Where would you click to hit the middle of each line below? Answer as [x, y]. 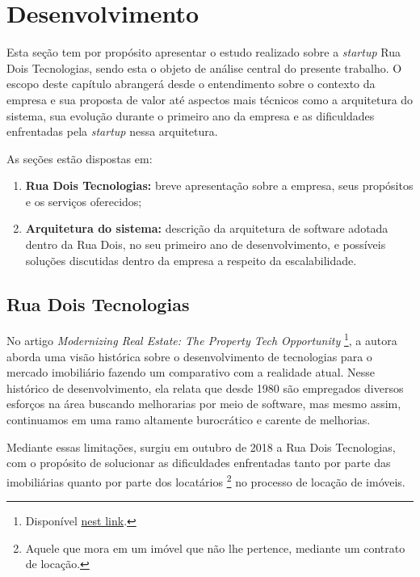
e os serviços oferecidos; [84, 201]
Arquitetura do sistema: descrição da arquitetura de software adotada [207, 228]
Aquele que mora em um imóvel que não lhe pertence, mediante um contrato [215, 548]
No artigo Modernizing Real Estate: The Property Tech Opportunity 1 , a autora [202, 339]
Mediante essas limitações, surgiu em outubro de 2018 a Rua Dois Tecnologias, [201, 446]
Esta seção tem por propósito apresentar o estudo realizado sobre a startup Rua [204, 52]
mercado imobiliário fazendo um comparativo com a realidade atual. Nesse [191, 372]
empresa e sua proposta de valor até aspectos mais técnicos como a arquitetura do [210, 99]
